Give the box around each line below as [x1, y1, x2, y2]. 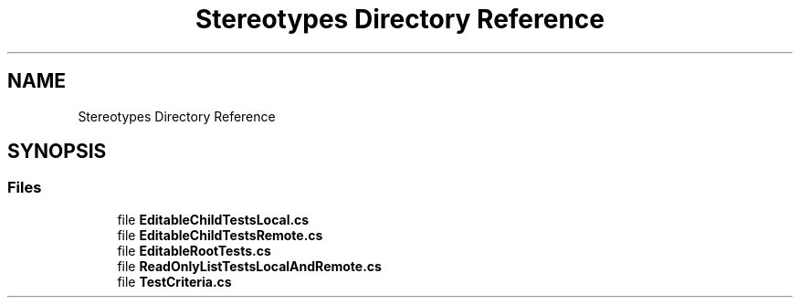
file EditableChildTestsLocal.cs [117, 211, 310, 227]
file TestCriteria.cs [117, 273, 232, 289]
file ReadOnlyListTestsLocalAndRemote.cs [117, 258, 382, 274]
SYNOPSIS [7, 140, 107, 163]
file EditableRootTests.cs [117, 242, 271, 258]
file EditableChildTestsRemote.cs [117, 226, 323, 243]
